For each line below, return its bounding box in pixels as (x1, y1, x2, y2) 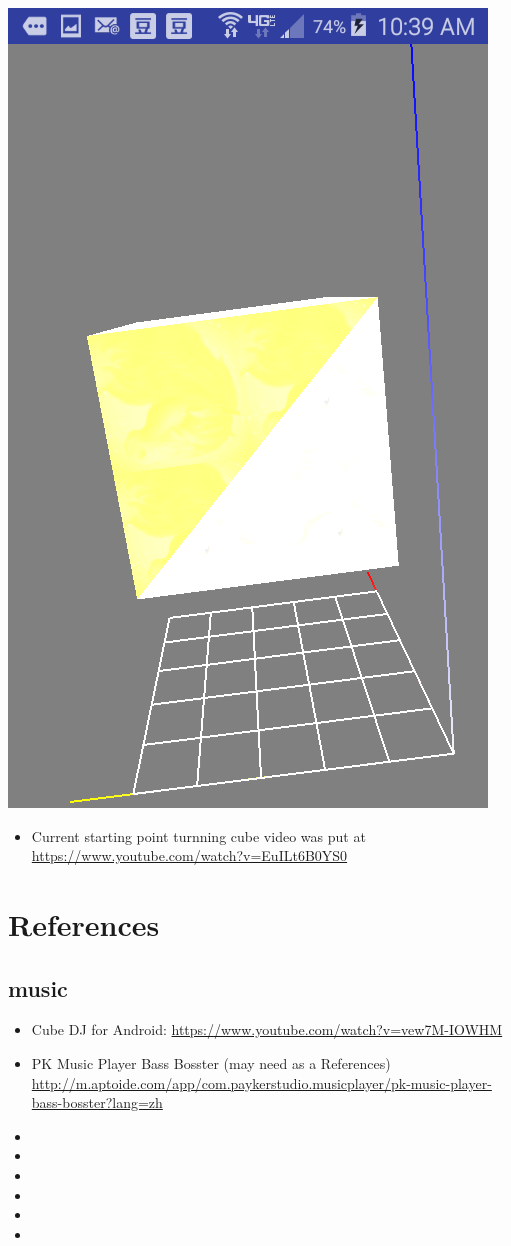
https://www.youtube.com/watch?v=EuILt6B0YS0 (31, 845, 348, 866)
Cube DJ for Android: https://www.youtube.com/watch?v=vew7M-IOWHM (31, 1019, 503, 1040)
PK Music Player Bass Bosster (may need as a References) (31, 1052, 391, 1073)
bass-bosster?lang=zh (31, 1092, 163, 1113)
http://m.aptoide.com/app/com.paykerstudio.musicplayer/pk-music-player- (31, 1072, 492, 1093)
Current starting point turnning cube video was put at (31, 825, 366, 846)
